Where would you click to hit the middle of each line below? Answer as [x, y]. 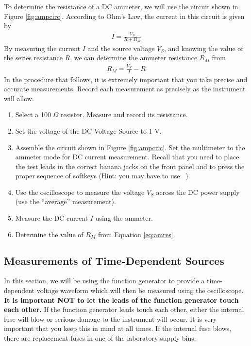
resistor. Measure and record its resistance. [124, 114]
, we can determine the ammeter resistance [134, 58]
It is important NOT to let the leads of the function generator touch [121, 300]
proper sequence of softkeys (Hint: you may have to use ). [103, 176]
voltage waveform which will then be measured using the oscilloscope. [140, 290]
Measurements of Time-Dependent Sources [114, 260]
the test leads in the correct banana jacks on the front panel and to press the [130, 166]
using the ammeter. [124, 218]
